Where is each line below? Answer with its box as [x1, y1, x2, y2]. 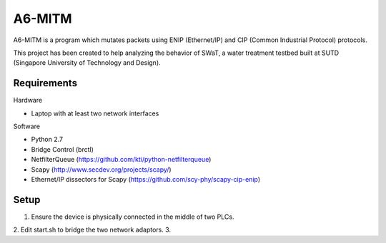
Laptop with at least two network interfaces [31, 109, 159, 118]
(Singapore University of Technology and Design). [13, 58, 161, 67]
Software [13, 122, 41, 131]
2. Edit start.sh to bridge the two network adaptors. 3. [13, 225, 172, 234]
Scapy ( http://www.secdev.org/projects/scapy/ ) [31, 165, 172, 174]
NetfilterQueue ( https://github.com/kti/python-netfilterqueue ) [31, 155, 212, 164]
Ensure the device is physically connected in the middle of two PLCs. [31, 212, 234, 221]
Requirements [13, 77, 78, 89]
